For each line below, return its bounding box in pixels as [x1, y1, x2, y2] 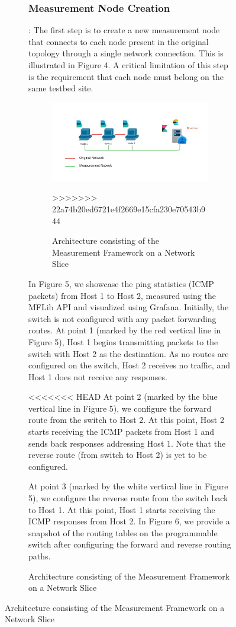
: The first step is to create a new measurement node [28, 24, 220, 36]
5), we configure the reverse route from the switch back [28, 492, 228, 504]
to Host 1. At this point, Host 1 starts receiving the [28, 503, 215, 515]
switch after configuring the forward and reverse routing [28, 538, 231, 550]
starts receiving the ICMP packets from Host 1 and [28, 425, 215, 438]
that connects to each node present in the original [28, 35, 209, 47]
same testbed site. [28, 82, 93, 94]
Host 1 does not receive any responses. [28, 370, 167, 383]
